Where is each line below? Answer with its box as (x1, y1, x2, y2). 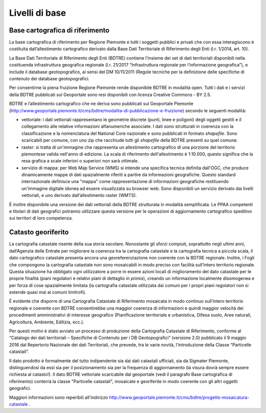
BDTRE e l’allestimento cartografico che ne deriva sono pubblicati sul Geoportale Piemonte (9, 101, 194, 107)
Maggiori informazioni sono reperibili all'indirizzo (9, 394, 108, 400)
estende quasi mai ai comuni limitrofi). (9, 289, 86, 295)
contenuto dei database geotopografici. (9, 76, 90, 82)
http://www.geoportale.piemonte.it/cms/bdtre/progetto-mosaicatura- (109, 394, 250, 400)
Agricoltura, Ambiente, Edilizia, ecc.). (9, 319, 85, 325)
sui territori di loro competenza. (9, 215, 73, 221)
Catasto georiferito (9, 228, 69, 236)
